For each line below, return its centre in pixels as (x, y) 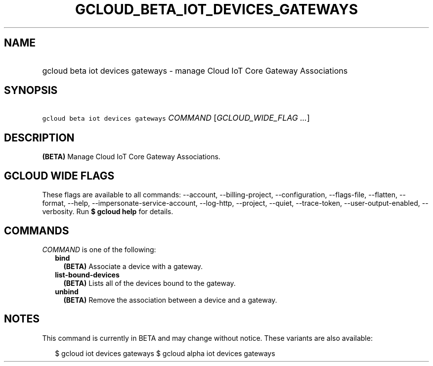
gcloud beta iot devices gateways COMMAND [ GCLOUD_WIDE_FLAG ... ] (176, 118)
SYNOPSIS (31, 91)
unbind (67, 291)
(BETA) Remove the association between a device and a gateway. (170, 300)
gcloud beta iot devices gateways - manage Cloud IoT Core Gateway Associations (195, 70)
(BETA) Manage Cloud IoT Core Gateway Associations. (131, 157)
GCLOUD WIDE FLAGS (59, 176)
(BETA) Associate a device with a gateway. (133, 266)
